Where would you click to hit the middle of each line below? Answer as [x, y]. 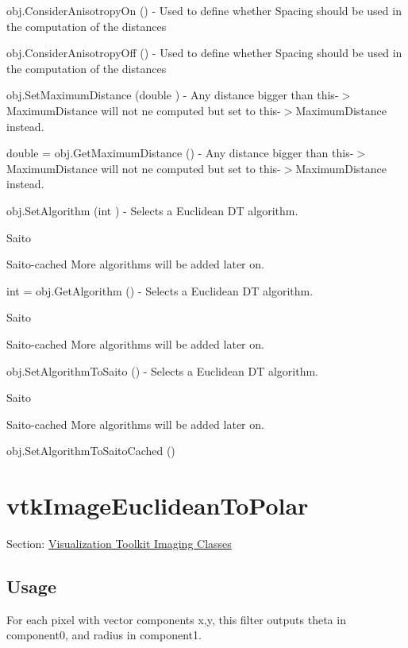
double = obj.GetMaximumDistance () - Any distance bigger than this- [180, 153]
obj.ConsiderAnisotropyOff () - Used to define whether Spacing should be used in [204, 53]
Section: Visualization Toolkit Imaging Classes [119, 543]
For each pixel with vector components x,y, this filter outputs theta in [176, 619]
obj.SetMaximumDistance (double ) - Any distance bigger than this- [173, 95]
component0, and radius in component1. [104, 635]
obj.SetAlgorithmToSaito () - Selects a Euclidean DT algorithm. [162, 370]
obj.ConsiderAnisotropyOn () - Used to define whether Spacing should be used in [204, 10]
